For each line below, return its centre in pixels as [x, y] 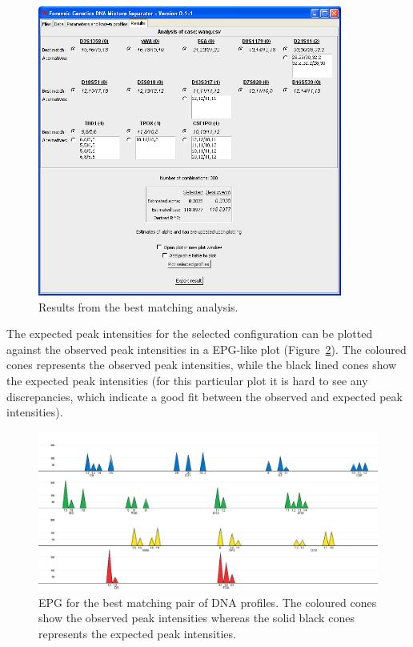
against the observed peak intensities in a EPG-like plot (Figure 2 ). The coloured [206, 349]
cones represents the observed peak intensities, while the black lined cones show [202, 365]
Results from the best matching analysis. [138, 306]
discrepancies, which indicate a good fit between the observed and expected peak [204, 396]
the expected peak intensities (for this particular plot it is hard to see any [187, 380]
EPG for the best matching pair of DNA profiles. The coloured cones [208, 602]
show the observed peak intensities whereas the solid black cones [196, 618]
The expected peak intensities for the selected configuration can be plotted [190, 334]
